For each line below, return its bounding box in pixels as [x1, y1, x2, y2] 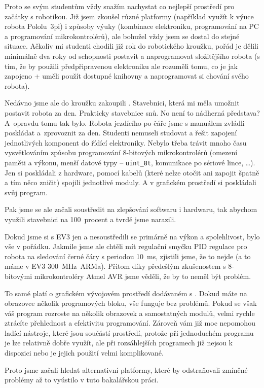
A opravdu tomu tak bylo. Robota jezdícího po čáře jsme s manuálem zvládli [5, 117, 245, 128]
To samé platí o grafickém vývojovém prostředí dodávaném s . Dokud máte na [5, 288, 247, 298]
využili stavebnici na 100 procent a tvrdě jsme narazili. [5, 214, 176, 224]
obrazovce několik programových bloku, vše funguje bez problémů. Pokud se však [5, 298, 257, 308]
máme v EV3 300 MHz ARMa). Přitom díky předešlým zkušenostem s [5, 261, 226, 271]
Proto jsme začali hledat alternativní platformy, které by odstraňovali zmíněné [5, 364, 248, 375]
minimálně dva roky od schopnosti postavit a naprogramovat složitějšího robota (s [5, 50, 260, 61]
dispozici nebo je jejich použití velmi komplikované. [5, 347, 164, 358]
